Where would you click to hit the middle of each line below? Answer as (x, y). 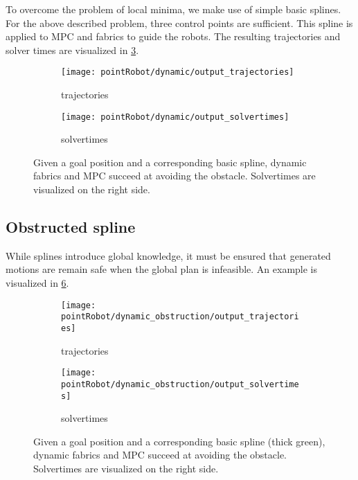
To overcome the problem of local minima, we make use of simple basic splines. (173, 9)
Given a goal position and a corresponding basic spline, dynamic (170, 162)
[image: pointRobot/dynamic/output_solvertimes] (175, 117)
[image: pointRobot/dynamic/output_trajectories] (178, 72)
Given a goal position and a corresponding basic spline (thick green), (179, 441)
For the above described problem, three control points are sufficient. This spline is (179, 23)
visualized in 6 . (37, 283)
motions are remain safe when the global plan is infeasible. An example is (162, 269)
